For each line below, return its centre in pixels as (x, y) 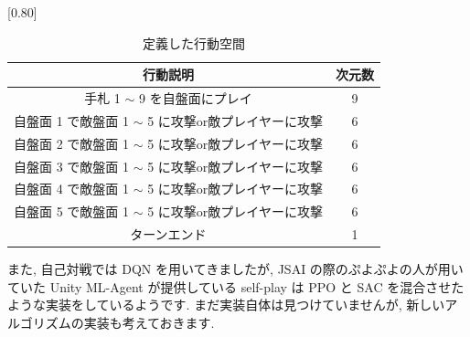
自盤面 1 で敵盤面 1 (71, 120)
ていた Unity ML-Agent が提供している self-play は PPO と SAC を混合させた (236, 286)
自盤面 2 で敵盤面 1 (71, 143)
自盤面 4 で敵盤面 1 (71, 189)
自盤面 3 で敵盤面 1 (71, 166)
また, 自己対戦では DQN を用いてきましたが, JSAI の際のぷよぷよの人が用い (235, 269)
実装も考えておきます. (149, 322)
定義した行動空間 (193, 42)
